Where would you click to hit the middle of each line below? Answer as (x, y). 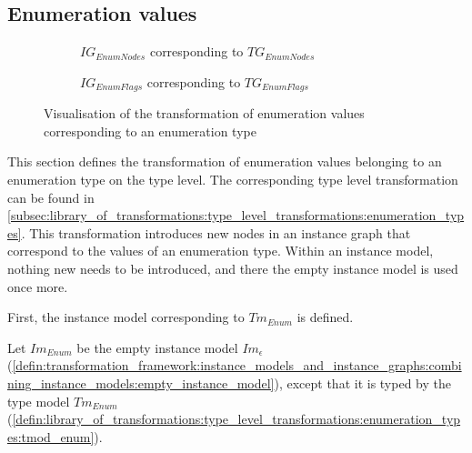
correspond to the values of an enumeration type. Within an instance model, (221, 251)
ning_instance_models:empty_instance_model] (141, 383)
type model (39, 401)
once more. (38, 286)
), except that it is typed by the (362, 383)
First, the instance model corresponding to (126, 317)
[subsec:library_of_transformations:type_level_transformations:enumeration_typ (236, 215)
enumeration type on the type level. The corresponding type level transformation (233, 180)
